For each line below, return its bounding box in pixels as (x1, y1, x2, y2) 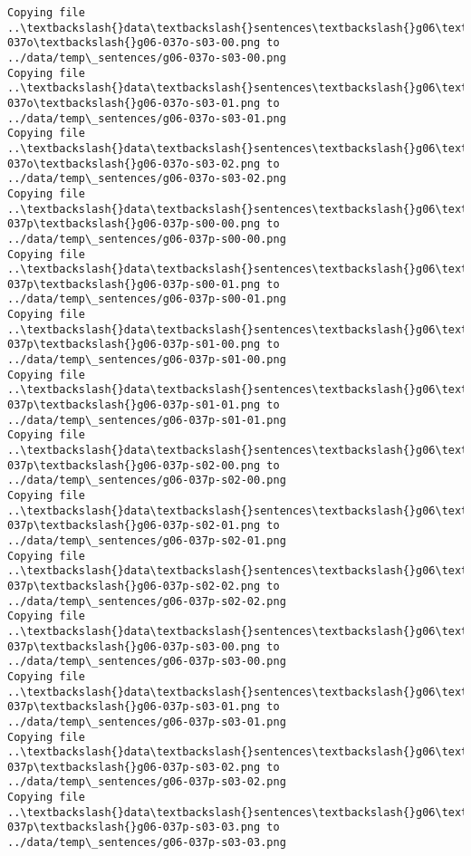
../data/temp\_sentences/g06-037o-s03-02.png (7, 172, 286, 186)
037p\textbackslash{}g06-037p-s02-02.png (7, 579, 261, 592)
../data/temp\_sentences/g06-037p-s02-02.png (7, 594, 286, 608)
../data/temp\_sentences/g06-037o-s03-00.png (7, 51, 286, 64)
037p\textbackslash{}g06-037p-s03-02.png (7, 760, 261, 774)
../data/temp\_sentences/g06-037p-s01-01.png (7, 413, 286, 427)
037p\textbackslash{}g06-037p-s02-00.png (7, 458, 261, 472)
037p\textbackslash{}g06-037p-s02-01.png (7, 519, 261, 533)
